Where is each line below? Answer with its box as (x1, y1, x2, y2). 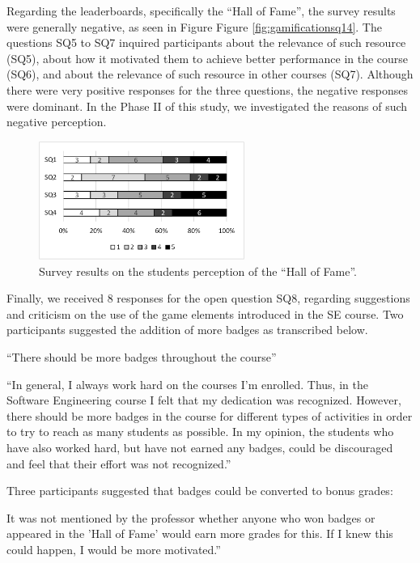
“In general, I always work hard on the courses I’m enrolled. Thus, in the (6, 375, 368, 392)
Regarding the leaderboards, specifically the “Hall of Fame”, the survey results (6, 2, 396, 19)
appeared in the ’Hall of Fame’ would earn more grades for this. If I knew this (6, 525, 393, 542)
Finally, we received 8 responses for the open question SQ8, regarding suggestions (6, 290, 410, 307)
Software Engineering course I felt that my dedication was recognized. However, (6, 392, 401, 408)
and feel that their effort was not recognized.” (6, 455, 231, 472)
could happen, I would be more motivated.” (6, 540, 221, 557)
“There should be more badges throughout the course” (6, 349, 277, 366)
